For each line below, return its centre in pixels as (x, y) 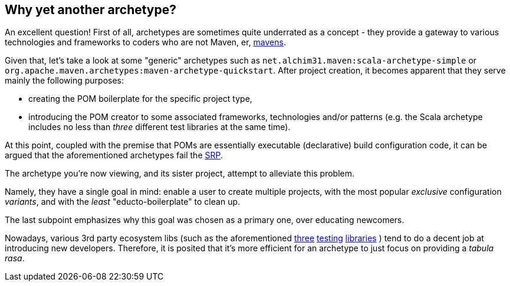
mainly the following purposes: (65, 81)
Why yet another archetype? (91, 10)
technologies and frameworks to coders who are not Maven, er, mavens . (145, 42)
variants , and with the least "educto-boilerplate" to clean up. (123, 202)
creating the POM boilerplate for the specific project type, (140, 99)
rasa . (15, 258)
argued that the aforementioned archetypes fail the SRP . (114, 155)
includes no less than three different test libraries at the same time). (159, 127)
